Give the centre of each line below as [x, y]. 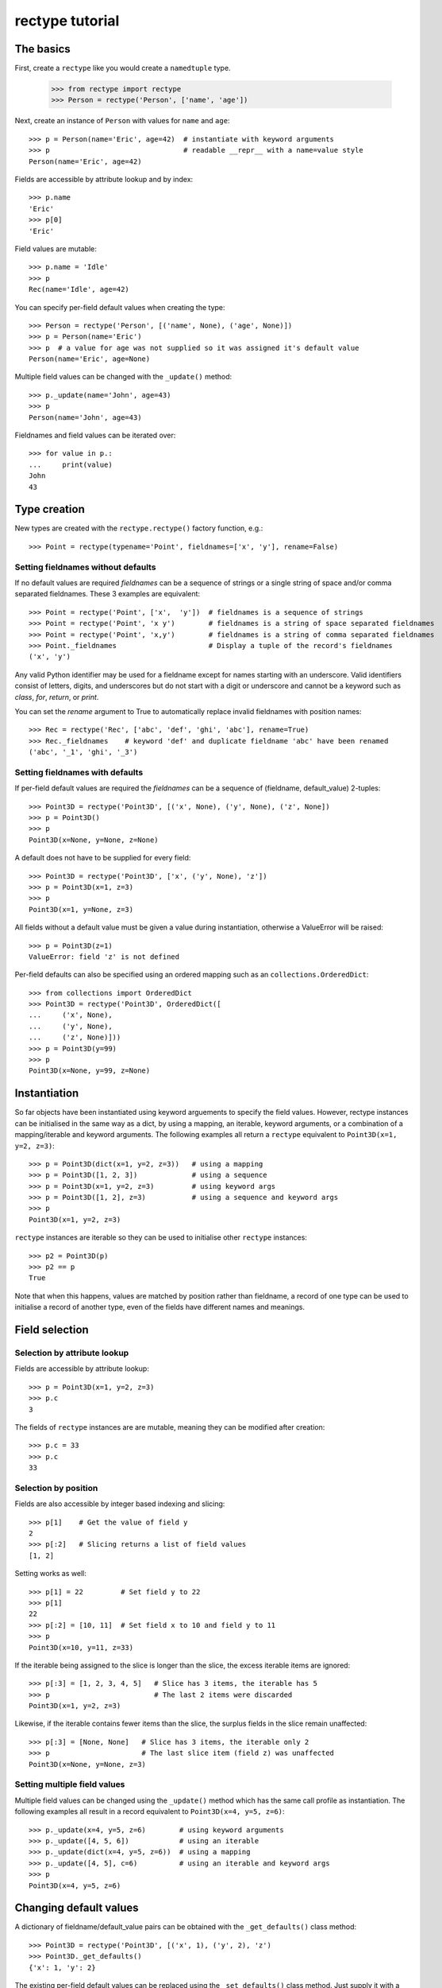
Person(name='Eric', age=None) [90, 359]
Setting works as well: [50, 1574]
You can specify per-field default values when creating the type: [120, 307]
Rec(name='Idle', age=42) [79, 289]
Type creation [50, 509]
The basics [42, 49]
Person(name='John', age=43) [85, 417]
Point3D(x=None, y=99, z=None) [90, 1071]
